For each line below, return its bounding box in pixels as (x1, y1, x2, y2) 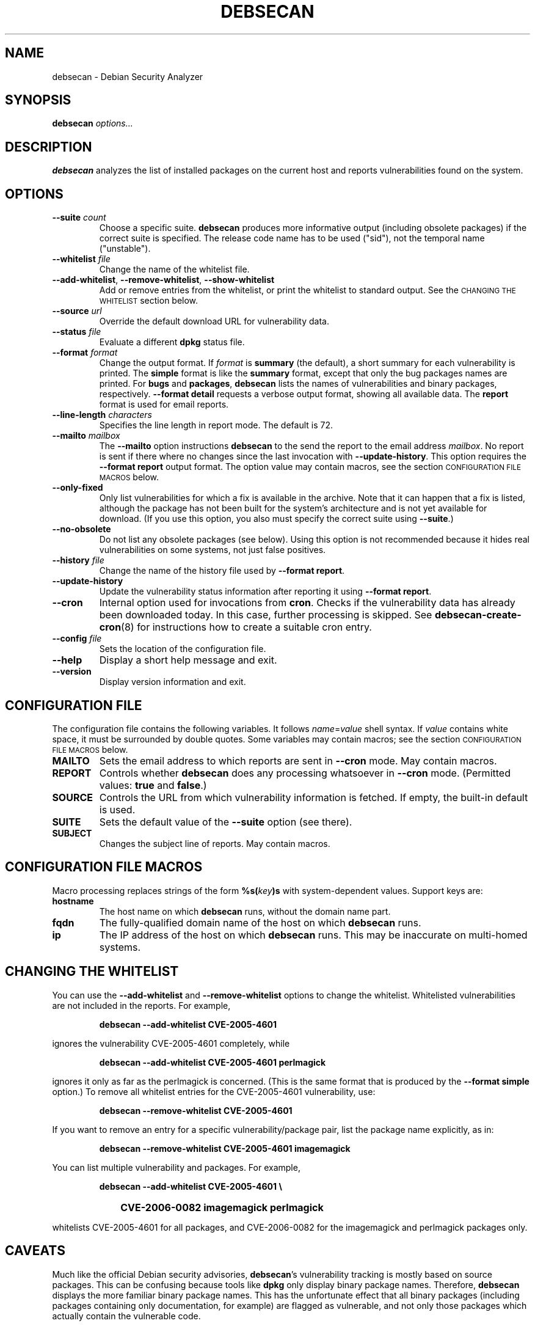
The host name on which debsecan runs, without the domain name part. (99, 906, 391, 917)
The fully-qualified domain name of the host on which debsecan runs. (99, 916, 421, 929)
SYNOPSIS (5, 92, 71, 108)
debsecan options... (52, 118, 133, 129)
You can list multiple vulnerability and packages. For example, (52, 1162, 300, 1173)
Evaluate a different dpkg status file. (99, 337, 245, 348)
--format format (52, 347, 118, 358)
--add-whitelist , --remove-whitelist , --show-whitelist (52, 274, 275, 285)
